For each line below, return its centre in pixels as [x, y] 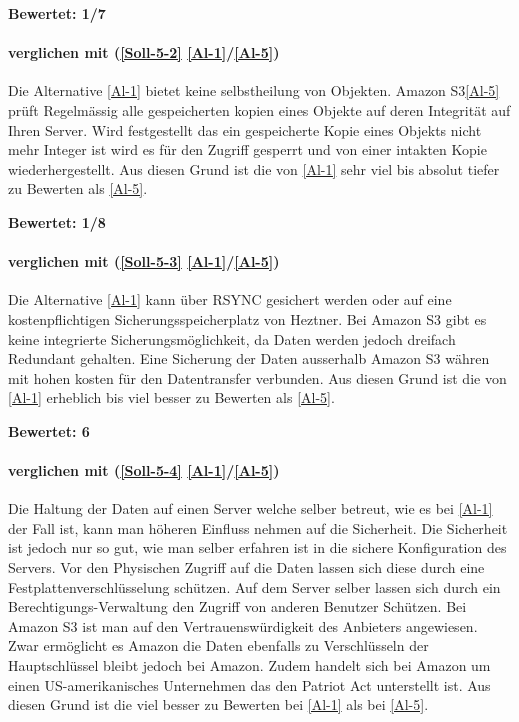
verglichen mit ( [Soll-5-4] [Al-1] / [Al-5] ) [144, 470]
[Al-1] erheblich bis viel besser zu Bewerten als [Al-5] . [171, 397]
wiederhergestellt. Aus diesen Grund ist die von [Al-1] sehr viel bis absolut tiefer [254, 168]
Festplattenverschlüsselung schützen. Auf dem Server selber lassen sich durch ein [254, 586]
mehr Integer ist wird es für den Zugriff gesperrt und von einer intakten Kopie [247, 149]
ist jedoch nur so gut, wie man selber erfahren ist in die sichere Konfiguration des [257, 547]
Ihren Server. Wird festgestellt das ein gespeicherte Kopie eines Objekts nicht [245, 129]
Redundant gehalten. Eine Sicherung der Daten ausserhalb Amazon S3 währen [249, 358]
